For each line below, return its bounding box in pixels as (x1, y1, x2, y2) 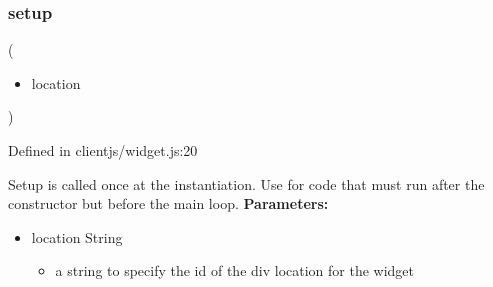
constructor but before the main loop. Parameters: (8, 193, 329, 214)
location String (31, 226, 123, 247)
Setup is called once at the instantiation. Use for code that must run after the (8, 173, 485, 194)
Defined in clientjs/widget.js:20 (8, 140, 198, 160)
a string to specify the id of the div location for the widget (55, 260, 415, 281)
